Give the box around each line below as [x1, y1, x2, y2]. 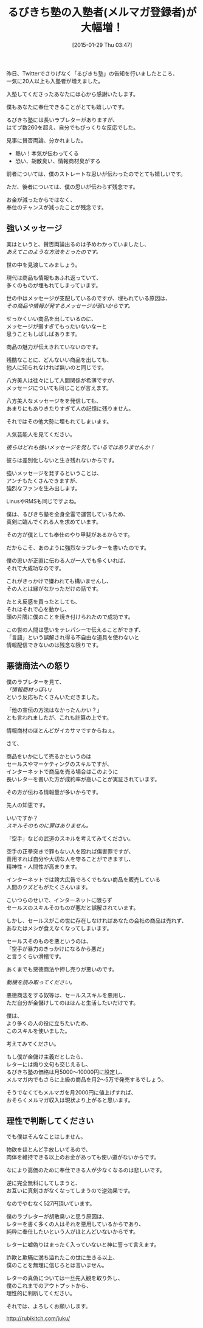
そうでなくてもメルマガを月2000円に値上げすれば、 [6, 1088, 137, 1096]
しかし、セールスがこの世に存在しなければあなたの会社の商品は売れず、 [6, 917, 187, 924]
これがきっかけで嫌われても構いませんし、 [6, 577, 112, 585]
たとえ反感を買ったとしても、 [6, 597, 81, 605]
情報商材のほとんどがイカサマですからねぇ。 [6, 726, 119, 734]
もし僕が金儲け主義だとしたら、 [6, 1053, 86, 1060]
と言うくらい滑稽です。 [6, 953, 65, 960]
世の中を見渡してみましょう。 [6, 261, 81, 268]
